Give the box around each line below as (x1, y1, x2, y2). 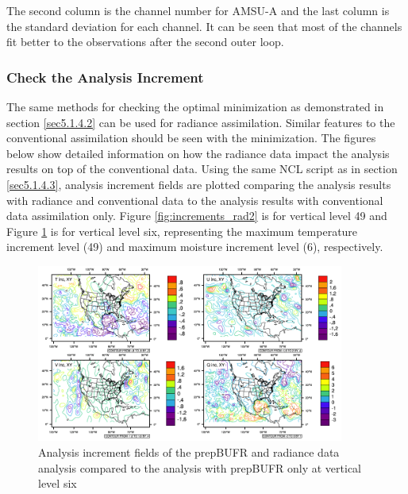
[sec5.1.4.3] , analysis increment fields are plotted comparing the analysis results (6, 176, 391, 192)
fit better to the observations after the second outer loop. (6, 33, 284, 50)
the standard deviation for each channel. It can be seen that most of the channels (6, 17, 402, 34)
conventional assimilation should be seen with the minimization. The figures (6, 129, 376, 146)
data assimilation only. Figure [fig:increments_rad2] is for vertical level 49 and (6, 207, 387, 224)
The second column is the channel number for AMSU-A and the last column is (6, 2, 390, 18)
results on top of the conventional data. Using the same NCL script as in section (6, 160, 398, 177)
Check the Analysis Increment (6, 67, 204, 87)
